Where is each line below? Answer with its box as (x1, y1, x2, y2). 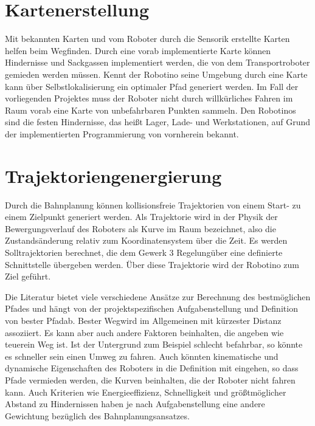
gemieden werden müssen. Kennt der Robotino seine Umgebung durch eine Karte (5, 67, 308, 80)
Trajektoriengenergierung (5, 163, 222, 188)
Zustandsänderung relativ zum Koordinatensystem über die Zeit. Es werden (5, 234, 288, 247)
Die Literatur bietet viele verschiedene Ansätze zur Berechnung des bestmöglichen (5, 290, 311, 303)
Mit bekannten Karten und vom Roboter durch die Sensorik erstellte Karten (5, 32, 290, 45)
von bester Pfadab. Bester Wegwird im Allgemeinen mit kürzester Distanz (5, 314, 282, 326)
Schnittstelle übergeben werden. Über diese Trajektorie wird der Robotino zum (5, 258, 300, 270)
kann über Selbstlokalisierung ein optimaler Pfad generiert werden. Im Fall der (5, 80, 299, 92)
